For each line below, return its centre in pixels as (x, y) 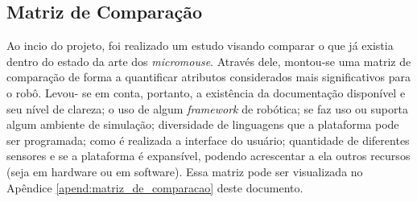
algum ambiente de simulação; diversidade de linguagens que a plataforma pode (203, 124)
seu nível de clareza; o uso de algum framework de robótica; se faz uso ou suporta (207, 108)
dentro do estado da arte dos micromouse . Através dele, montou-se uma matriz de (209, 61)
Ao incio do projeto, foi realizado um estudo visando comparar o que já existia (200, 45)
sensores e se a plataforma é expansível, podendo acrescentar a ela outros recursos (208, 156)
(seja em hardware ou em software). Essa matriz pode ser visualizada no (185, 171)
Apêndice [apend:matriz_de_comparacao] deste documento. (155, 187)
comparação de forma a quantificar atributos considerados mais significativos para (208, 77)
